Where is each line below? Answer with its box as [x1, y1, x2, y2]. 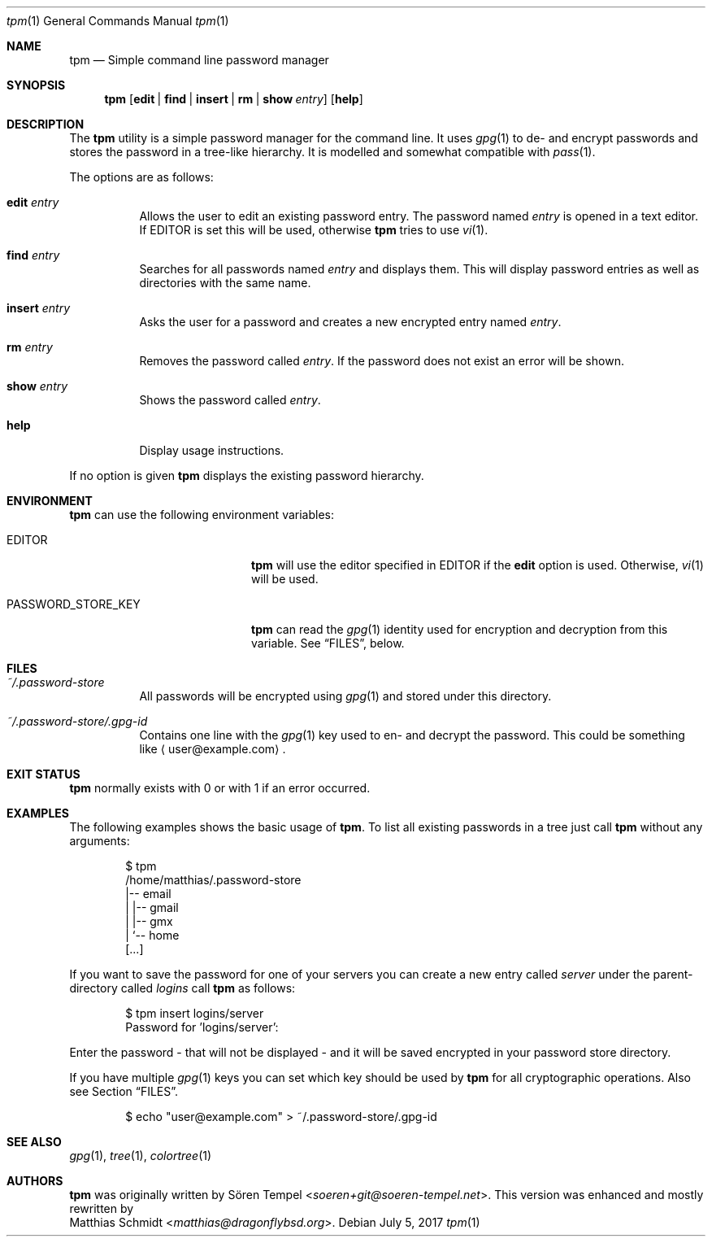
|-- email [125, 887, 171, 901]
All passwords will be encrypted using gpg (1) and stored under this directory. [139, 689, 552, 703]
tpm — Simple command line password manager [69, 53, 329, 67]
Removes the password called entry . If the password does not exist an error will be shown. [139, 354, 624, 368]
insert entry [7, 301, 71, 315]
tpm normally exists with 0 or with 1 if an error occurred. [69, 781, 371, 795]
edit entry [7, 195, 59, 209]
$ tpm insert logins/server [125, 1006, 264, 1020]
